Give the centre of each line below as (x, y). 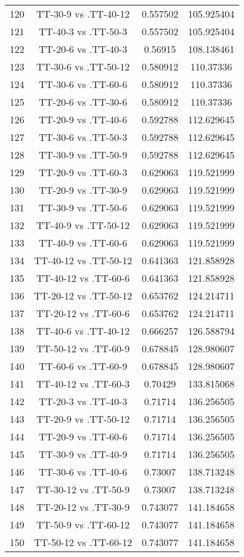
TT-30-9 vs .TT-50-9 (83, 155)
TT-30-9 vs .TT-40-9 (83, 454)
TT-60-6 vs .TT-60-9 (83, 366)
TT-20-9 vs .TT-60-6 (83, 436)
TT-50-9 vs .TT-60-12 (83, 525)
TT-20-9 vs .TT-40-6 (83, 119)
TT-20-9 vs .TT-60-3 (83, 172)
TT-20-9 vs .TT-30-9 (83, 190)
